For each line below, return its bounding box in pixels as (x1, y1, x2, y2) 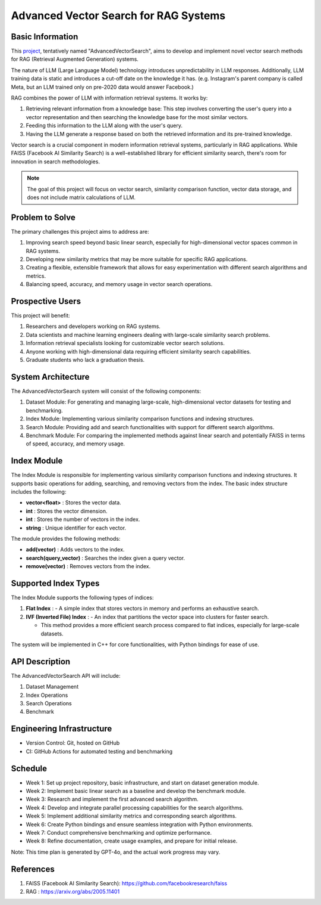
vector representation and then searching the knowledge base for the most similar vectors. (26, 113, 249, 120)
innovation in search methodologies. (11, 158, 100, 165)
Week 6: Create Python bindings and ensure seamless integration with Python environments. (26, 820, 253, 828)
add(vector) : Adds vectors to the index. (26, 546, 125, 553)
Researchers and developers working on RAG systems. (26, 323, 160, 330)
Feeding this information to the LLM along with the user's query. (26, 122, 182, 129)
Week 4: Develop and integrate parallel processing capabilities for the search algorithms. (26, 804, 244, 811)
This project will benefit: (11, 312, 71, 319)
